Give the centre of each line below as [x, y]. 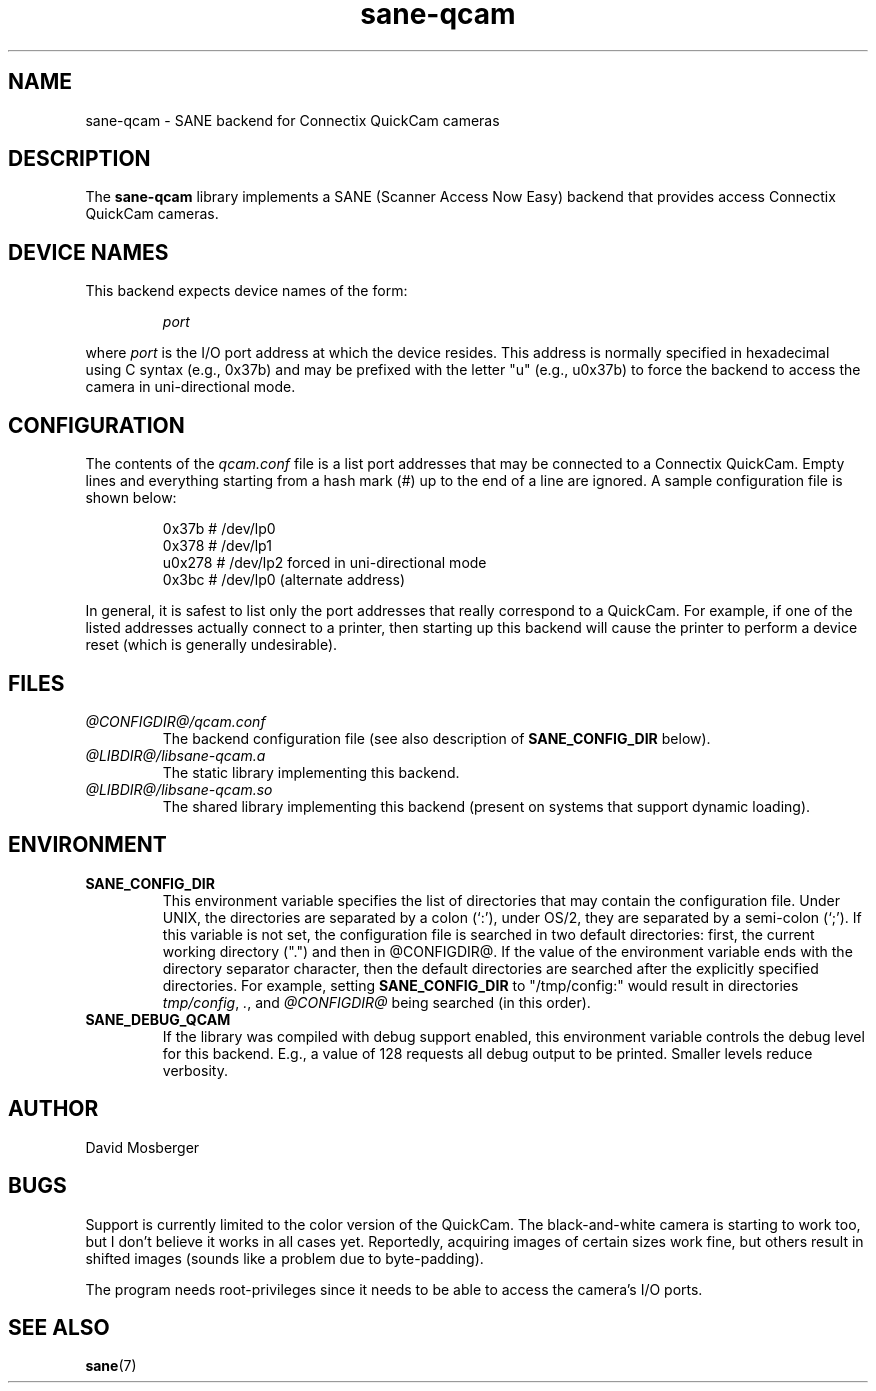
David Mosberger [142, 1147]
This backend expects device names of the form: [246, 291]
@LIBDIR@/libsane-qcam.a [175, 755]
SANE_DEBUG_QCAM [158, 1019]
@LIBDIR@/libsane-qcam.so [179, 789]
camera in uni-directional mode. [190, 387]
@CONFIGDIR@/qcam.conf [175, 721]
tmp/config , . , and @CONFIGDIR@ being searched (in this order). [376, 1002]
